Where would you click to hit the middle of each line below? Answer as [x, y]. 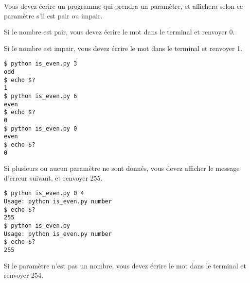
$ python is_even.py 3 [41, 64]
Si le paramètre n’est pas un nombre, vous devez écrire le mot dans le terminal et [125, 265]
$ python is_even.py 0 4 [44, 193]
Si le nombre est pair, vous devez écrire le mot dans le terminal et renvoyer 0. [119, 32]
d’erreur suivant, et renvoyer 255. [53, 177]
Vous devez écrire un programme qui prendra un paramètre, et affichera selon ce [124, 6]
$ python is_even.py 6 [41, 96]
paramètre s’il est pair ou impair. [53, 15]
